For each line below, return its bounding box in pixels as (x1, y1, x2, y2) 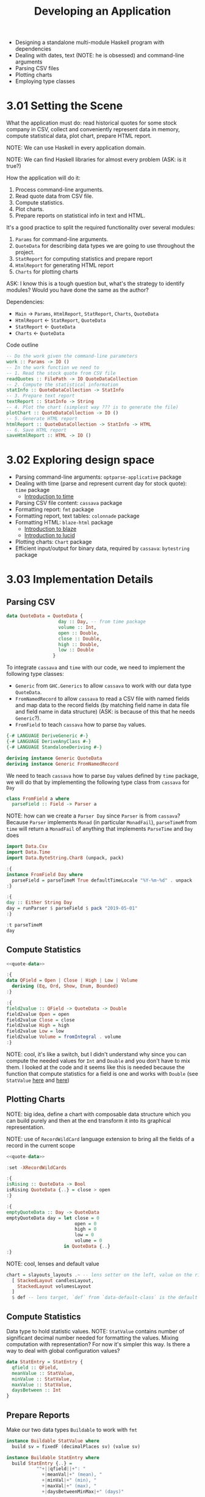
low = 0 (74, 1232, 95, 1238)
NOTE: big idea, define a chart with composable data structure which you (6, 1110, 191, 1118)
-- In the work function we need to (6, 364, 99, 371)
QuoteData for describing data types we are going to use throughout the (15, 242, 195, 250)
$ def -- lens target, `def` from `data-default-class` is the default (12, 1294, 198, 1301)
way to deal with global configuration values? (6, 1347, 120, 1354)
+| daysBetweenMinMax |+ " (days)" (41, 1488, 124, 1495)
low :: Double (58, 647, 95, 653)
